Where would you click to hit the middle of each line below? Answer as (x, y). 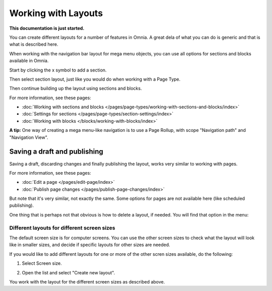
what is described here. (34, 44)
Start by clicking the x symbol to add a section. (58, 70)
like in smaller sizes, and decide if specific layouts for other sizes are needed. (90, 245)
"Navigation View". (29, 137)
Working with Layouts (56, 13)
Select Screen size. (42, 263)
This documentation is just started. (47, 28)
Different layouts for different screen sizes (62, 228)
